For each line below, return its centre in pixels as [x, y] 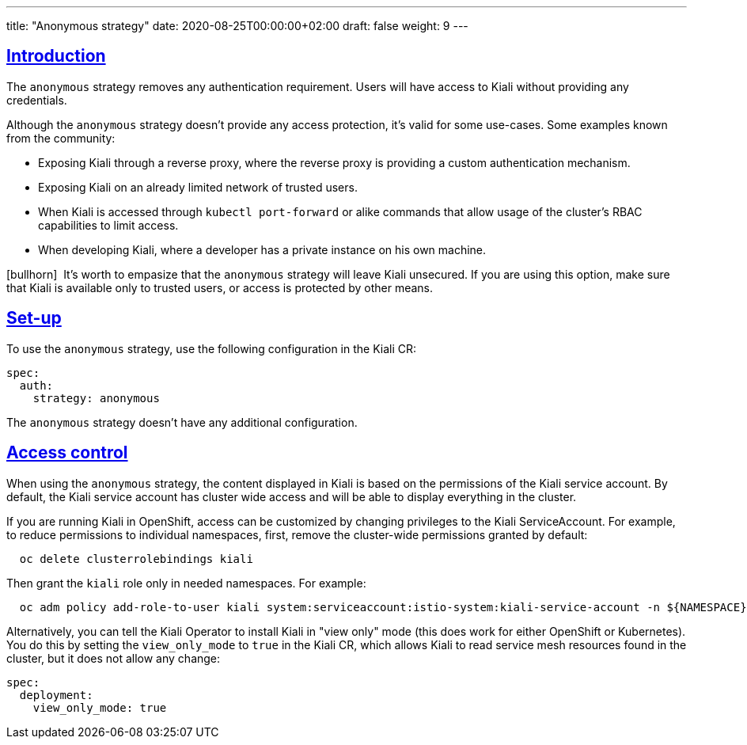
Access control [67, 453]
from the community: [61, 138]
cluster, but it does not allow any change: [114, 658]
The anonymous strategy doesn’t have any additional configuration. [182, 422]
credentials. [37, 100]
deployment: [56, 695]
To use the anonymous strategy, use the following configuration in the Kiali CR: [212, 348]
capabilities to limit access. [108, 225]
